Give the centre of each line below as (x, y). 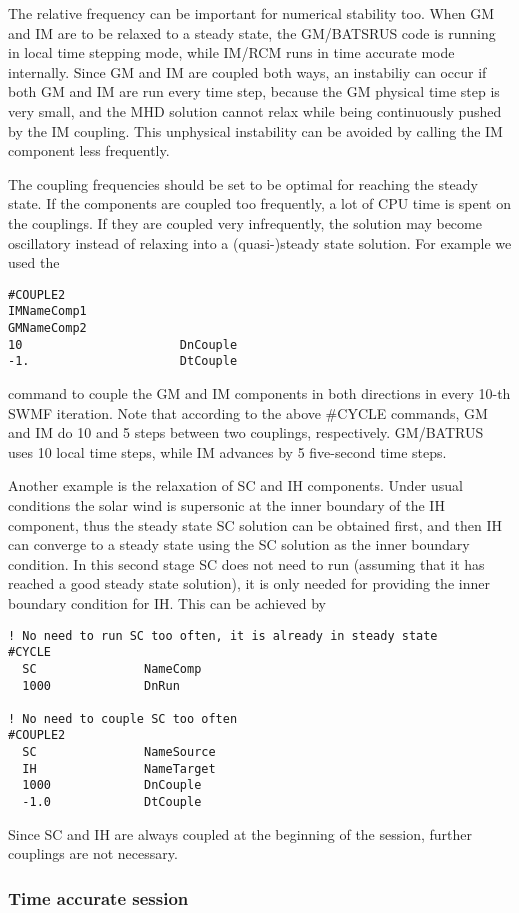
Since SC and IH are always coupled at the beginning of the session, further (240, 833)
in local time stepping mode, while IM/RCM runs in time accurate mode (231, 52)
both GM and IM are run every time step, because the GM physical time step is (254, 91)
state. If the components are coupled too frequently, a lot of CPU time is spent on (260, 203)
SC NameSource (119, 752)
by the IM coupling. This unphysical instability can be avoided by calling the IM (255, 130)
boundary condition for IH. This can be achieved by (167, 602)
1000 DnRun (101, 685)
